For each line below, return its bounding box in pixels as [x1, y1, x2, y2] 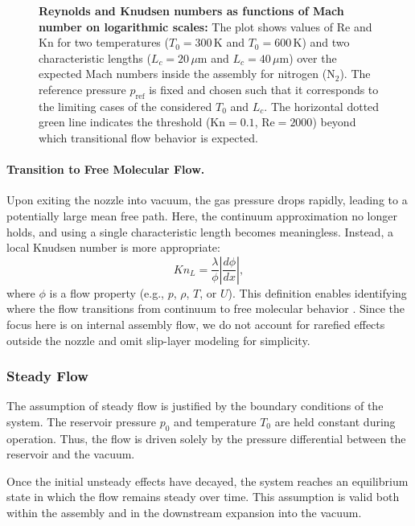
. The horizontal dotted [264, 97, 380, 114]
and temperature [174, 413, 257, 429]
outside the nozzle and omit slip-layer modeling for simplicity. [6, 331, 310, 348]
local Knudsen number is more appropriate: [6, 239, 220, 256]
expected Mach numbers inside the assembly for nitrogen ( [39, 65, 327, 82]
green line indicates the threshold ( [39, 113, 211, 130]
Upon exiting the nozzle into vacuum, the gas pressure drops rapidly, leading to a [6, 191, 408, 208]
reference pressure [39, 80, 126, 97]
